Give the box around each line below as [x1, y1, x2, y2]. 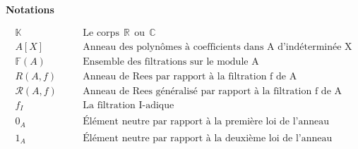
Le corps [83, 27, 119, 38]
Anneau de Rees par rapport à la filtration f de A [83, 71, 297, 82]
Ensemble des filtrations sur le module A [83, 56, 259, 67]
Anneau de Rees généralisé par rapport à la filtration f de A [83, 86, 342, 96]
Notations [6, 2, 54, 16]
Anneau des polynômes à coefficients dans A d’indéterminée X [83, 41, 352, 52]
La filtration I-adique [83, 100, 174, 110]
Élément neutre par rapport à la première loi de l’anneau [83, 117, 330, 127]
